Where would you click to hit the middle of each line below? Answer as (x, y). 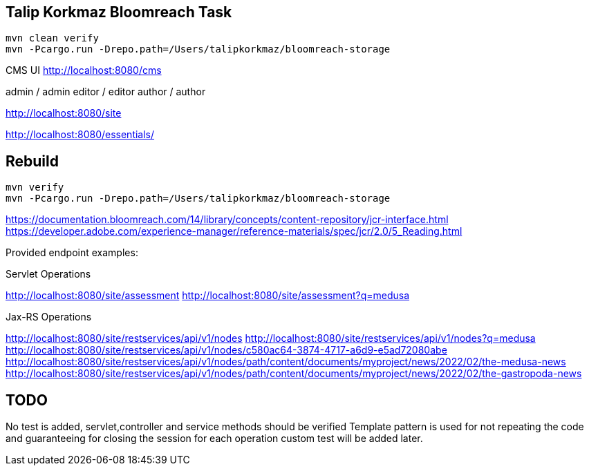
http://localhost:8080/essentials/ (80, 135)
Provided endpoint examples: (72, 253)
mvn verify (35, 188)
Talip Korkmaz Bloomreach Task (119, 12)
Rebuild (32, 161)
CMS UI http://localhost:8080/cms (84, 70)
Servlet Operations (48, 274)
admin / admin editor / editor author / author (106, 92)
